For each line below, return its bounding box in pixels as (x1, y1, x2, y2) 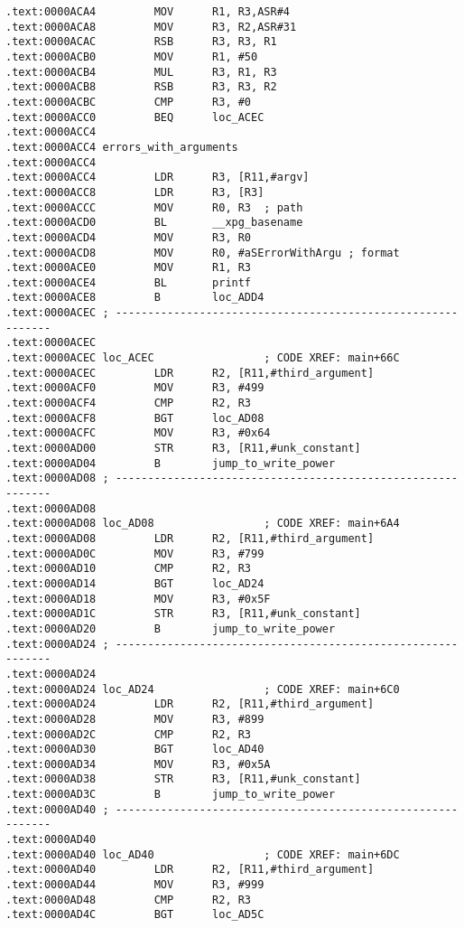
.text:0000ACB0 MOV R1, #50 (5, 50, 258, 63)
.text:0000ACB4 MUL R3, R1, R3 (5, 65, 277, 79)
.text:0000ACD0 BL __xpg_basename (5, 216, 303, 230)
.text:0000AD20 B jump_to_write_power (5, 622, 336, 635)
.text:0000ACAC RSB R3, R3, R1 (5, 35, 277, 49)
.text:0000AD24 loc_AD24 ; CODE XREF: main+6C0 (5, 682, 400, 696)
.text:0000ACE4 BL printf (5, 276, 252, 289)
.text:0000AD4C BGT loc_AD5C (5, 908, 264, 922)
